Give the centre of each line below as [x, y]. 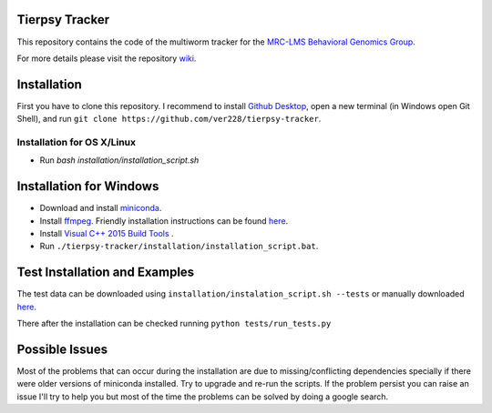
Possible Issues [62, 349]
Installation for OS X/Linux [77, 142]
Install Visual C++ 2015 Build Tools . [107, 234]
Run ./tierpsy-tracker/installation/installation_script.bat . [179, 247]
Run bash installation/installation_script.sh [119, 160]
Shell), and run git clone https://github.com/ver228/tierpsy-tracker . [169, 119]
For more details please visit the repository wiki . [107, 58]
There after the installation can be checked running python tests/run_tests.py [174, 324]
